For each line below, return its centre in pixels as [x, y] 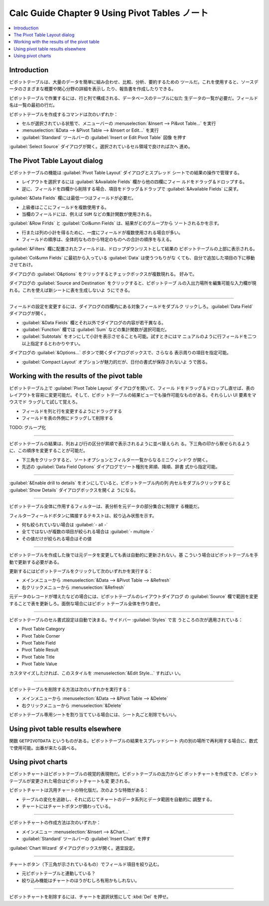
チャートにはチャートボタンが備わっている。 [67, 806]
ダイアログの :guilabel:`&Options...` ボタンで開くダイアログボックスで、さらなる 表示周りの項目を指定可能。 [120, 353]
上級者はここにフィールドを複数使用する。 [65, 207]
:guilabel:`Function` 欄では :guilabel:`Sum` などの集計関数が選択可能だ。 [95, 330]
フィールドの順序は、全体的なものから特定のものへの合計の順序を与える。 [98, 239]
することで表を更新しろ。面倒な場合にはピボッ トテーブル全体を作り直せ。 [86, 603]
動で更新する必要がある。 [35, 562]
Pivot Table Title [38, 657]
